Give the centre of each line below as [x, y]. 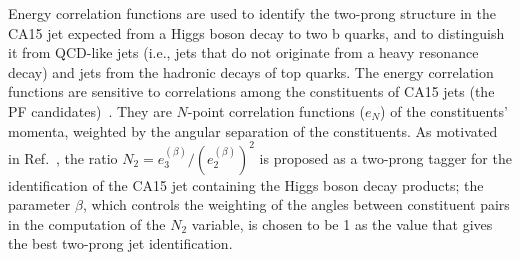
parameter [39, 204]
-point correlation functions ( [276, 110]
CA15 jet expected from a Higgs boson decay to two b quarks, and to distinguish [256, 32]
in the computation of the [87, 223]
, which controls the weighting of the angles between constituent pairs [296, 204]
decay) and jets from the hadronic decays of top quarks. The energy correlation [251, 71]
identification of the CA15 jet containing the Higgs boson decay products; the [246, 184]
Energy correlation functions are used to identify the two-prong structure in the [252, 13]
